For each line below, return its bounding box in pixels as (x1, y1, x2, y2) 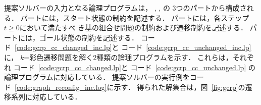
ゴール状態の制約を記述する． (39, 32, 138, 42)
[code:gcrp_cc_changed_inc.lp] (15, 42, 112, 52)
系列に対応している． (11, 91, 82, 102)
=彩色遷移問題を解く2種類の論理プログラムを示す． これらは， (24, 51, 233, 62)
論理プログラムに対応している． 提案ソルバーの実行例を (4, 72, 190, 82)
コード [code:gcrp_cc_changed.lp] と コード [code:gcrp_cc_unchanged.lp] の (13, 62, 255, 72)
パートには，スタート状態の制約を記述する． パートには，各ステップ (20, 12, 249, 23)
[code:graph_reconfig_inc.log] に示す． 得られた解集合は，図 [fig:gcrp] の (15, 81, 245, 92)
